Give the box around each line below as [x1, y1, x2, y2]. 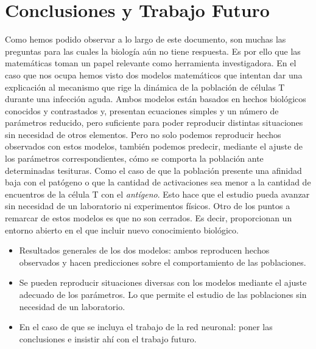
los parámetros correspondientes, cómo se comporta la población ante [5, 152, 264, 165]
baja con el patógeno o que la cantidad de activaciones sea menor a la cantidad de [5, 176, 311, 188]
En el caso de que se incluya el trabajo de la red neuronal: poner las [19, 320, 273, 333]
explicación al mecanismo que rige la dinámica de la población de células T [5, 80, 285, 93]
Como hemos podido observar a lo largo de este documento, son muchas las [5, 33, 286, 46]
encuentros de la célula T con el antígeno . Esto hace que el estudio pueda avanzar [5, 187, 310, 200]
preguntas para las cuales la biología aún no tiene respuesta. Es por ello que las [5, 44, 301, 57]
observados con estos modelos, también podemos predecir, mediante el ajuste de [5, 140, 303, 153]
